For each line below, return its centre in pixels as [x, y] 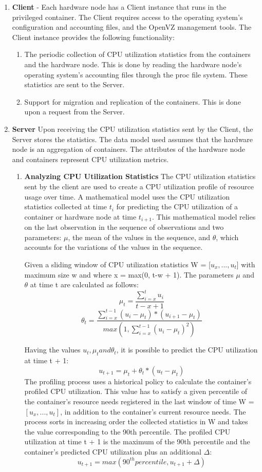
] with [246, 264]
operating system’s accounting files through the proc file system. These [136, 74]
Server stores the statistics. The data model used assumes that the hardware [133, 139]
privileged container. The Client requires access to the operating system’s [127, 17]
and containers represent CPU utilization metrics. [90, 159]
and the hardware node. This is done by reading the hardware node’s [133, 64]
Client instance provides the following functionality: [93, 37]
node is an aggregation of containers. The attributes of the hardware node [128, 149]
